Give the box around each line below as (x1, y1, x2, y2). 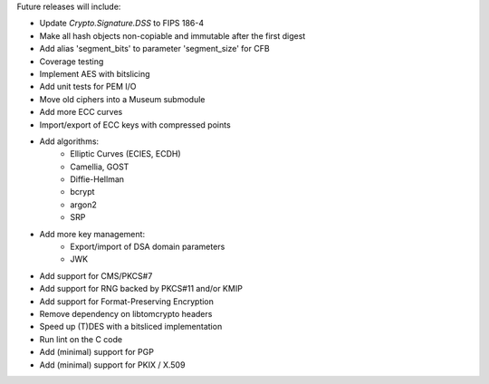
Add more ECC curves (39, 107, 123, 118)
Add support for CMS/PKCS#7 (39, 270, 153, 281)
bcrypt (70, 187, 95, 197)
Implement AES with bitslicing (39, 68, 150, 79)
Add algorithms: (39, 136, 100, 147)
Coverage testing (39, 55, 104, 67)
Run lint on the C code (39, 333, 122, 344)
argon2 (70, 199, 97, 210)
